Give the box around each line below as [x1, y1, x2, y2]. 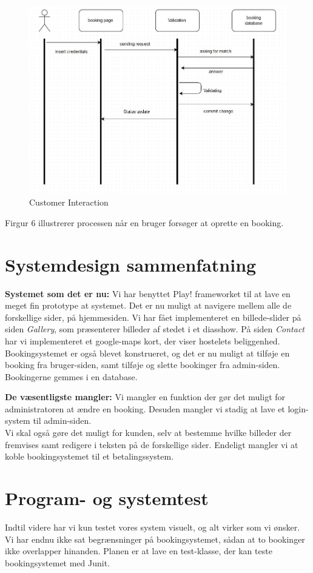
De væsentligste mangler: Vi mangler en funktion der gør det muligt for [5, 390, 286, 403]
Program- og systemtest [5, 486, 209, 511]
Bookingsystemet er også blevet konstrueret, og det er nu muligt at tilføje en [5, 346, 290, 359]
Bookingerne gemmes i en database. [5, 370, 138, 383]
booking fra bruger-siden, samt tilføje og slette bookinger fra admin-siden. [5, 358, 280, 371]
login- [288, 402, 309, 415]
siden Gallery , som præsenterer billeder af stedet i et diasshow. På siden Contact [5, 323, 305, 335]
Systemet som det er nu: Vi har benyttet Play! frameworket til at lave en [5, 287, 291, 300]
